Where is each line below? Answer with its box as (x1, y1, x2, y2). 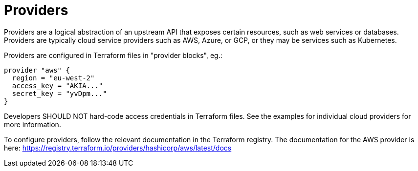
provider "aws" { (4, 66, 70, 74)
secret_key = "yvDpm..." (12, 89, 107, 97)
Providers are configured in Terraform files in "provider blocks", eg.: (4, 51, 222, 59)
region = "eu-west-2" (12, 74, 95, 82)
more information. (4, 120, 61, 129)
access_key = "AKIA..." (12, 81, 103, 90)
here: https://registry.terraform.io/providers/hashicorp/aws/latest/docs (4, 143, 232, 152)
